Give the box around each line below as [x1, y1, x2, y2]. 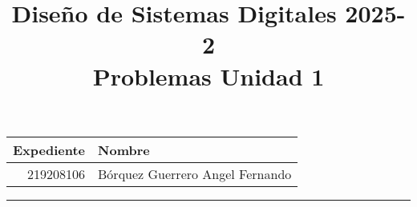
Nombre [98, 140, 150, 159]
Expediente [13, 140, 86, 159]
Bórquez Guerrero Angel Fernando [98, 164, 292, 183]
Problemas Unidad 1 [92, 59, 325, 92]
